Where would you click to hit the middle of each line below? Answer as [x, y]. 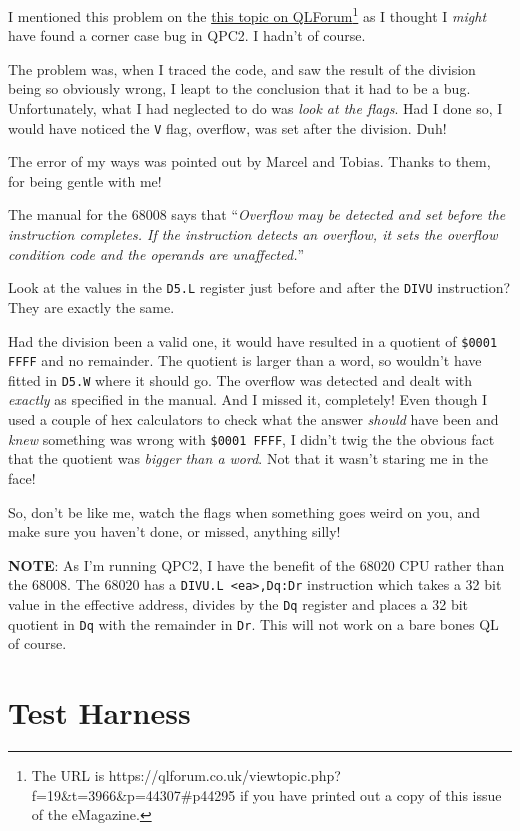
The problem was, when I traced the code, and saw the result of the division [242, 68]
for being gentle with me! [85, 180]
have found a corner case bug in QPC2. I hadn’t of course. [187, 35]
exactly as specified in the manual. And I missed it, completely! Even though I [248, 399]
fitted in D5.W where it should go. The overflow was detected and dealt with [240, 379]
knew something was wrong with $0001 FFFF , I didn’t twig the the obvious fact [251, 438]
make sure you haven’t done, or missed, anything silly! [174, 531]
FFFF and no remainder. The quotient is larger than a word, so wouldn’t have [245, 360]
